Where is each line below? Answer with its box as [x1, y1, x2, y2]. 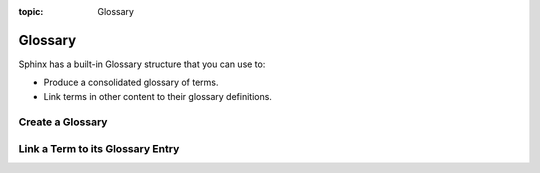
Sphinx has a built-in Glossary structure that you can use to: [18, 58, 266, 70]
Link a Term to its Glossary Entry [18, 142, 180, 156]
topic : [18, 6, 44, 17]
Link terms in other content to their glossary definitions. [43, 90, 272, 102]
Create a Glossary [18, 115, 108, 129]
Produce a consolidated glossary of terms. [43, 76, 219, 89]
